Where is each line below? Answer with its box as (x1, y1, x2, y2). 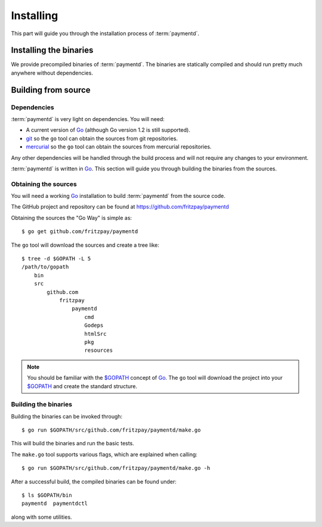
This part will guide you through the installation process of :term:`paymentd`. (11, 30, 200, 37)
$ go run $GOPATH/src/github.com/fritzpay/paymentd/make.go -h (21, 465, 210, 472)
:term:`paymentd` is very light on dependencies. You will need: (11, 116, 165, 122)
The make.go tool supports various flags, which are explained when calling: (11, 451, 198, 458)
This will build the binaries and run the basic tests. (11, 440, 134, 447)
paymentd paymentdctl (21, 500, 88, 507)
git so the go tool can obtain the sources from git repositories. (26, 135, 178, 142)
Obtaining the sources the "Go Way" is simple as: (11, 214, 132, 221)
